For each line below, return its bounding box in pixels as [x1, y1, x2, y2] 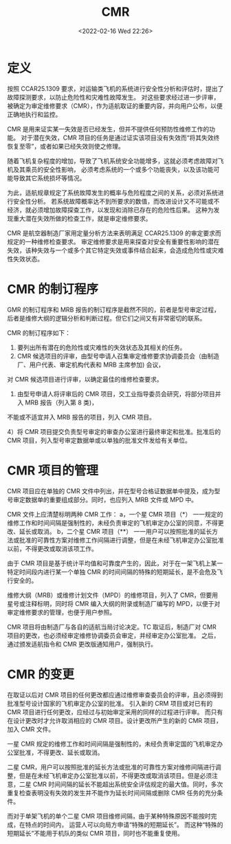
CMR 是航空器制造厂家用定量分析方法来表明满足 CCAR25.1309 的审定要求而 [7, 228, 221, 237]
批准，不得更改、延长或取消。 [19, 748, 104, 757]
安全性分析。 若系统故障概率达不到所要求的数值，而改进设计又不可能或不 [12, 197, 220, 205]
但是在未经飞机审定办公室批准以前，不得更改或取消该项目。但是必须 [19, 771, 212, 779]
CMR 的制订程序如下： [7, 328, 71, 337]
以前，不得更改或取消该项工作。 [7, 544, 98, 552]
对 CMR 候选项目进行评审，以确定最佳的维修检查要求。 [7, 375, 163, 383]
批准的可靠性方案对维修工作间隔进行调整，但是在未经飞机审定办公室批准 [19, 536, 224, 544]
